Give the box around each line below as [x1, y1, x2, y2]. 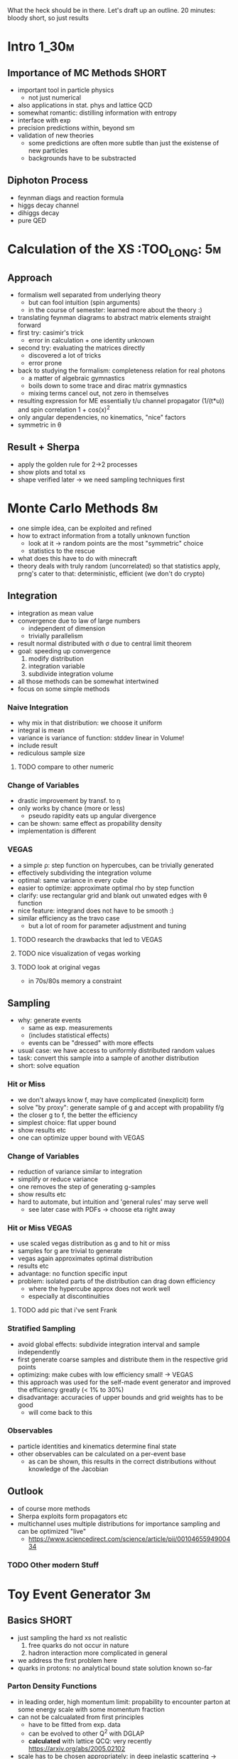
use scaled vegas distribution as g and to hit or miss [17, 1239, 171, 1247]
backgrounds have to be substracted [28, 154, 136, 162]
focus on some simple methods [17, 684, 110, 693]
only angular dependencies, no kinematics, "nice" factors [17, 413, 186, 422]
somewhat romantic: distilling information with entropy [17, 108, 178, 117]
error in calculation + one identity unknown [28, 336, 155, 345]
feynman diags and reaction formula [17, 193, 124, 202]
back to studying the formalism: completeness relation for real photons [17, 366, 226, 375]
